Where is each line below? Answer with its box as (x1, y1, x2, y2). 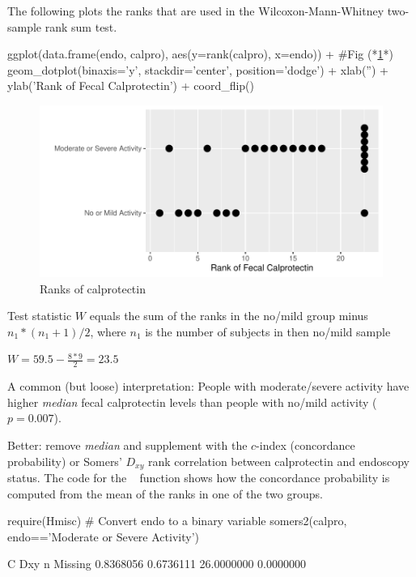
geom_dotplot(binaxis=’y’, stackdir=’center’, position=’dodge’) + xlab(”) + (7, 61, 388, 78)
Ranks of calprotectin (40, 280, 146, 297)
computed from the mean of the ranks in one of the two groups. (7, 485, 323, 502)
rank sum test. (45, 18, 117, 35)
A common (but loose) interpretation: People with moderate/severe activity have (7, 378, 410, 395)
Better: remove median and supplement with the (7, 436, 248, 453)
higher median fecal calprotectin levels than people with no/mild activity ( (7, 393, 377, 410)
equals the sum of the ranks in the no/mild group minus (89, 307, 368, 324)
